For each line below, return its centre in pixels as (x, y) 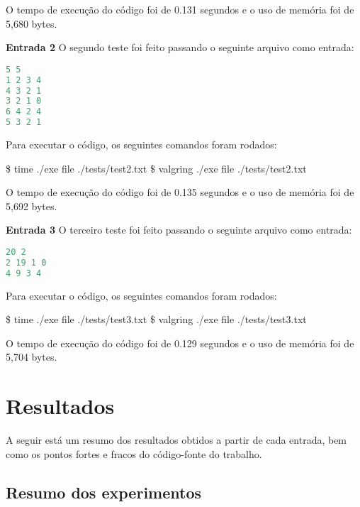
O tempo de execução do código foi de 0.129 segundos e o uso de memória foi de (180, 343)
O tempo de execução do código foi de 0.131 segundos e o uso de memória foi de (180, 9)
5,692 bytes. (32, 206)
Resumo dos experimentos (104, 492)
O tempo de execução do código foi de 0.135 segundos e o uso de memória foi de (180, 192)
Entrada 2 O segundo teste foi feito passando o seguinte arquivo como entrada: (180, 47)
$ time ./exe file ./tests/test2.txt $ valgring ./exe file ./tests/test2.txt (156, 168)
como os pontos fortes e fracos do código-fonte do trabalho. (134, 453)
